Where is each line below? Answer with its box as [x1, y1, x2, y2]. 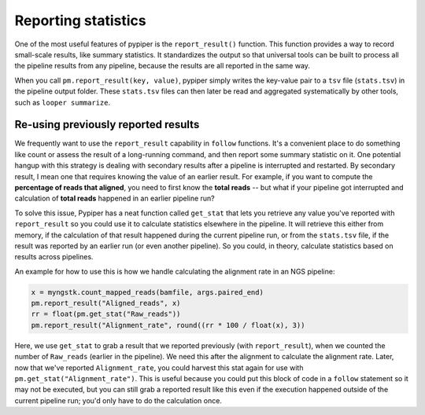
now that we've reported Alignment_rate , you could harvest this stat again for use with [14, 362, 304, 373]
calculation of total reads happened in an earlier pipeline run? [14, 193, 216, 204]
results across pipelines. [14, 252, 94, 262]
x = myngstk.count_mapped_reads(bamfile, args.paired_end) [31, 288, 264, 296]
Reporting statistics [14, 12, 146, 29]
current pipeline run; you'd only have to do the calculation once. [14, 395, 222, 405]
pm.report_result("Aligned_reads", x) [31, 299, 181, 308]
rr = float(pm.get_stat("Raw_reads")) [31, 310, 181, 318]
